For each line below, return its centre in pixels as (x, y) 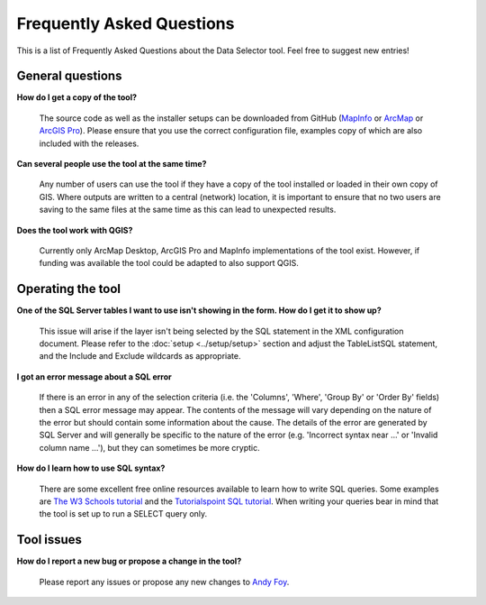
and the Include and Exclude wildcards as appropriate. (140, 356)
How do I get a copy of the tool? (77, 97)
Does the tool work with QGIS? (75, 230)
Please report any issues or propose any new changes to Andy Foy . (164, 582)
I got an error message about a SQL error (94, 376)
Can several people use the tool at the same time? (112, 164)
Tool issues (49, 540)
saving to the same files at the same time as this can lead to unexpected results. (188, 210)
